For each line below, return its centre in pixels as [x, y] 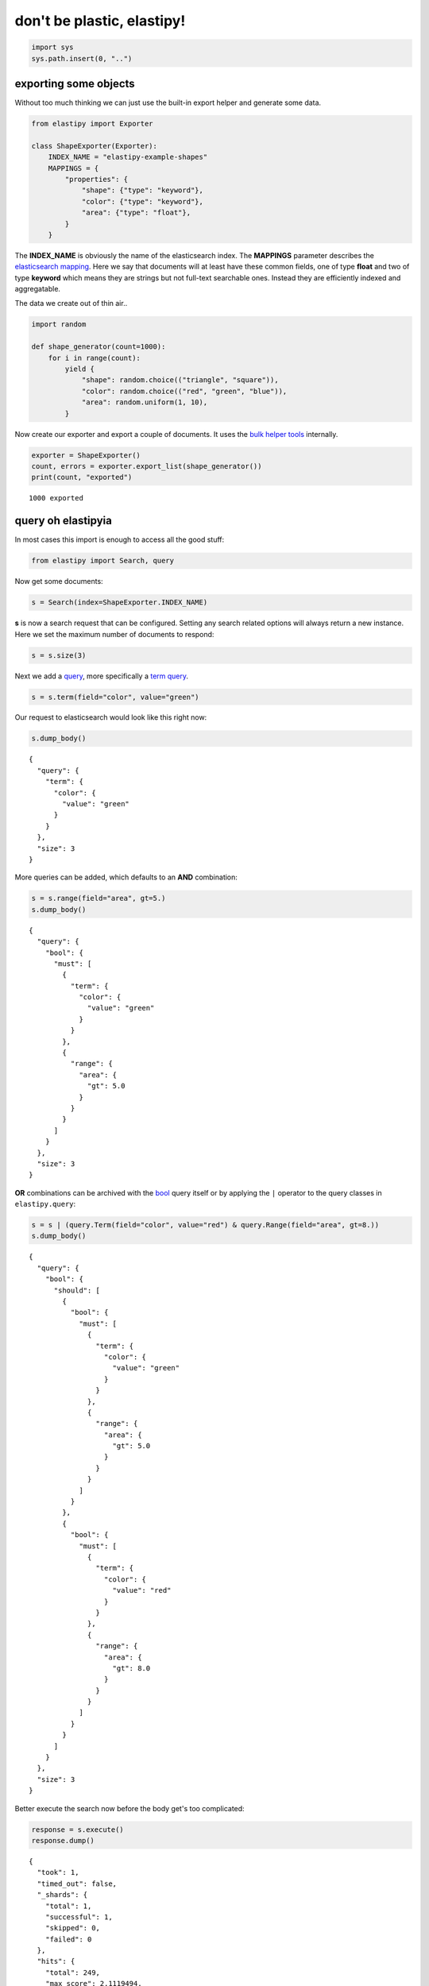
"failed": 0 [68, 1939]
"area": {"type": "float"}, [136, 213]
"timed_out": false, [77, 1884]
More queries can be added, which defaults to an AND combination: [126, 877]
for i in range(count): [94, 358]
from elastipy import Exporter [93, 124]
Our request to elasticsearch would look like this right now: [111, 717]
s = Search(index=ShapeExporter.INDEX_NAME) [120, 603]
